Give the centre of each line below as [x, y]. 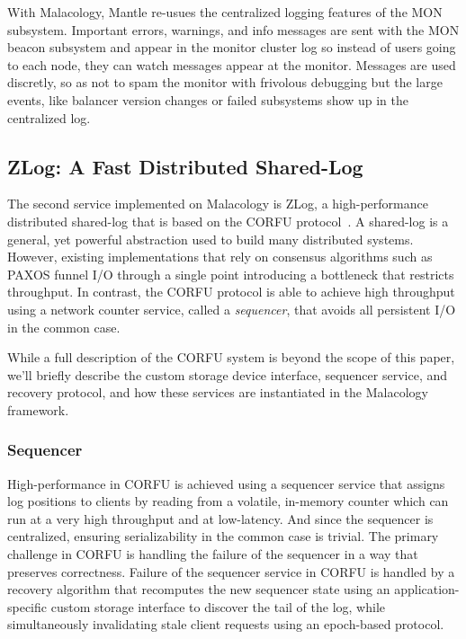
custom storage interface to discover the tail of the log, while [218, 606]
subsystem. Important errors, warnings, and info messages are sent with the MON [233, 29]
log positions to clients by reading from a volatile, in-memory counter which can [228, 501]
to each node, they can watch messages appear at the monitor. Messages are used [232, 64]
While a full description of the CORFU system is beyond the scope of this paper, [231, 357]
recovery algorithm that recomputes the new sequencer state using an [199, 589]
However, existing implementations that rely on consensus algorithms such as [220, 257]
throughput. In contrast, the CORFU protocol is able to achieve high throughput [231, 292]
